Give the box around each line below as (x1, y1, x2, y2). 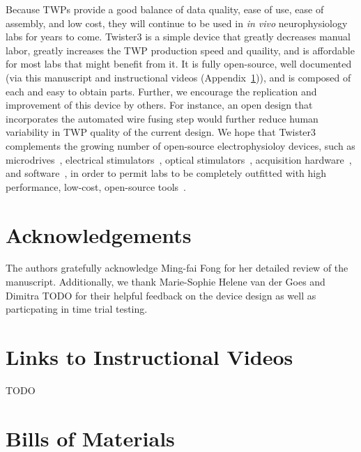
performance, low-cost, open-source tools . (6, 179, 186, 194)
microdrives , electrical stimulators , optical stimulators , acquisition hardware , (6, 152, 352, 166)
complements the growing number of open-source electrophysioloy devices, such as (6, 138, 355, 153)
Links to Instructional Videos (6, 343, 293, 371)
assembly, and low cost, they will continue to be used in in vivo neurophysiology (6, 15, 348, 30)
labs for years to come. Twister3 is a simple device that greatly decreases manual (6, 29, 351, 44)
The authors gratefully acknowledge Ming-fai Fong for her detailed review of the (6, 260, 348, 275)
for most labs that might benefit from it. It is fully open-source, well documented (6, 56, 352, 71)
